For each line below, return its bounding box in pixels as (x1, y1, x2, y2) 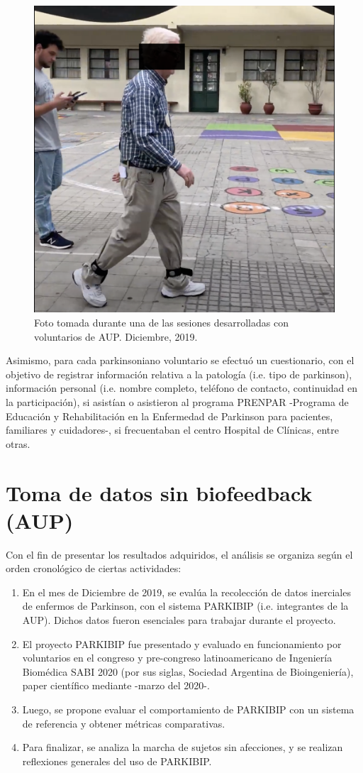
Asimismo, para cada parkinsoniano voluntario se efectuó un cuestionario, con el (6, 353, 354, 368)
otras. (6, 436, 30, 451)
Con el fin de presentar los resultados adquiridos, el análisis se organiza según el (6, 547, 353, 561)
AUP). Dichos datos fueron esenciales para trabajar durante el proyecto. (22, 613, 336, 627)
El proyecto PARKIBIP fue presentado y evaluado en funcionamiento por (22, 636, 342, 651)
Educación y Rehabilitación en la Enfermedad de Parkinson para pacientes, (6, 408, 333, 423)
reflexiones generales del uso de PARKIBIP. (22, 753, 212, 768)
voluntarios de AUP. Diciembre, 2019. (34, 329, 198, 344)
